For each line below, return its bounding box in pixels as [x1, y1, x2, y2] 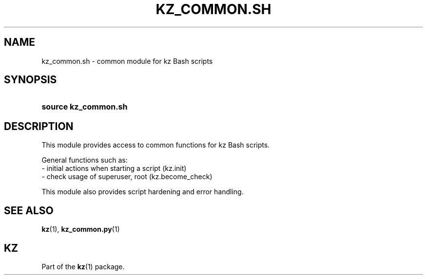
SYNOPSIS [4, 74, 57, 86]
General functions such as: [41, 156, 128, 165]
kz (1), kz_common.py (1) [41, 225, 120, 234]
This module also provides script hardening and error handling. [41, 187, 244, 196]
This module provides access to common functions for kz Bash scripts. [41, 141, 270, 149]
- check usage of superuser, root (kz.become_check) [41, 172, 213, 181]
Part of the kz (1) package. [41, 262, 125, 271]
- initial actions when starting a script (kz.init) [41, 164, 187, 173]
